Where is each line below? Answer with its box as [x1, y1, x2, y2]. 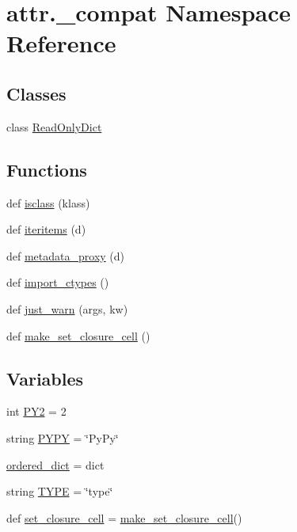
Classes [6, 81, 67, 105]
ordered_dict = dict [6, 456, 105, 473]
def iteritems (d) [6, 221, 86, 237]
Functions [6, 157, 87, 181]
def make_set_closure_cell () [6, 327, 150, 344]
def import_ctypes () [6, 274, 109, 291]
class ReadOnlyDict [6, 118, 102, 135]
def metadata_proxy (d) [6, 247, 125, 264]
